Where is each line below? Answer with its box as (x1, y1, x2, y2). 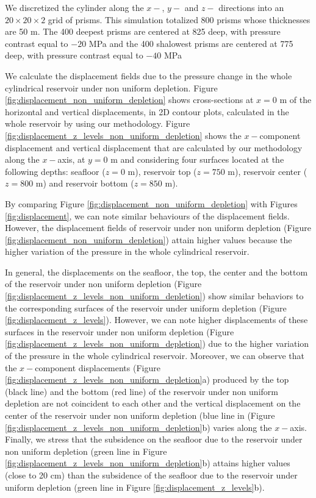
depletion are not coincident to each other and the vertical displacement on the (5, 397, 301, 410)
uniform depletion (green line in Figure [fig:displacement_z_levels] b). (5, 480, 265, 493)
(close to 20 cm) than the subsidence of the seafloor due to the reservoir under (5, 468, 298, 481)
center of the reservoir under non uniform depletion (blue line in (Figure (5, 409, 275, 421)
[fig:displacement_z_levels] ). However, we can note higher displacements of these (5, 313, 308, 326)
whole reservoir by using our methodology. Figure (5, 117, 190, 130)
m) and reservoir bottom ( (35, 177, 134, 190)
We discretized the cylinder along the (5, 1, 144, 13)
